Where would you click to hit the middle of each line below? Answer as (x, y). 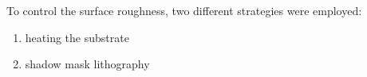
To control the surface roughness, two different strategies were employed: (184, 10)
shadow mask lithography (87, 64)
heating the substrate (77, 37)
